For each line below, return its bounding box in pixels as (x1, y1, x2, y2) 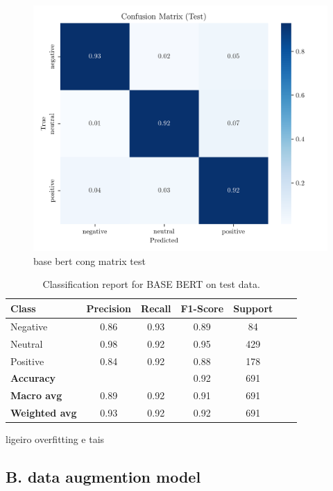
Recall (141, 300, 171, 315)
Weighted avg (10, 405, 77, 420)
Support (233, 300, 273, 315)
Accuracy (10, 371, 56, 385)
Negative (10, 319, 48, 333)
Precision (86, 300, 132, 315)
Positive (10, 353, 44, 368)
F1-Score (180, 300, 224, 315)
